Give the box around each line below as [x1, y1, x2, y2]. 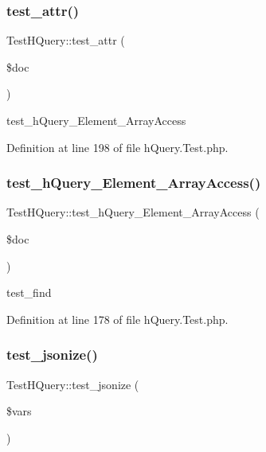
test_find [6, 284, 52, 301]
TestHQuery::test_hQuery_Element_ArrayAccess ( [6, 204, 260, 220]
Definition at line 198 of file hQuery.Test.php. [6, 138, 229, 155]
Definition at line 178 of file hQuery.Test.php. [6, 310, 229, 327]
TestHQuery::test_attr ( [6, 32, 125, 49]
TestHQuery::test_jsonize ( [6, 376, 139, 392]
